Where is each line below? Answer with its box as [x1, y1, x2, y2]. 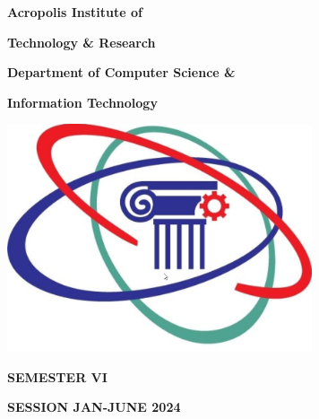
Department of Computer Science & [7, 63, 236, 82]
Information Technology [7, 92, 158, 111]
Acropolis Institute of [7, 3, 142, 21]
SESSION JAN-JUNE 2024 [7, 397, 181, 416]
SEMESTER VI [7, 367, 108, 386]
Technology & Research [7, 32, 156, 51]
